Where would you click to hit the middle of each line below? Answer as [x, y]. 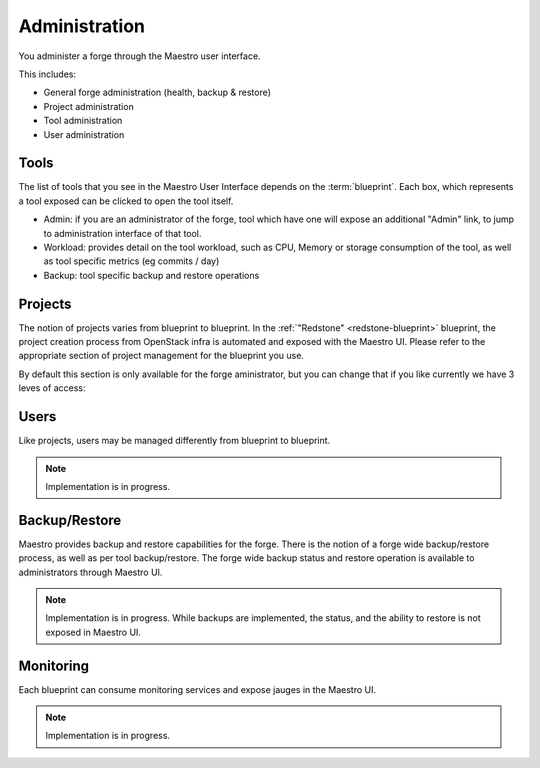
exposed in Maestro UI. [93, 632]
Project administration [88, 106]
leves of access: [52, 388]
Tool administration [83, 121]
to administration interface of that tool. [122, 233]
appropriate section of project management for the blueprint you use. [161, 356]
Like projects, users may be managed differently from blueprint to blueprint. [174, 441]
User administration [84, 134]
